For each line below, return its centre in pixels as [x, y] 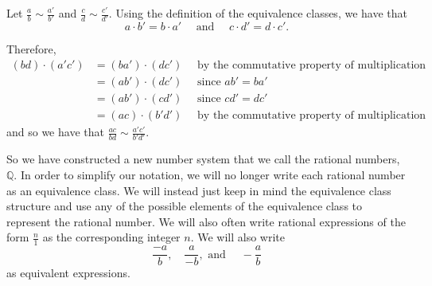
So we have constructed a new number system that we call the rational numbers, [203, 159]
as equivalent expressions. [68, 273]
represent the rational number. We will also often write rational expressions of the [206, 221]
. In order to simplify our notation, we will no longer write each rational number [210, 174]
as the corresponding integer [111, 237]
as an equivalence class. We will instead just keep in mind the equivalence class [199, 190]
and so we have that [55, 132]
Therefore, [31, 49]
